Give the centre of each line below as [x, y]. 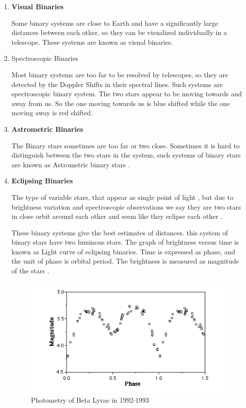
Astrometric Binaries [47, 129]
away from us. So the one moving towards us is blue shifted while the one [121, 103]
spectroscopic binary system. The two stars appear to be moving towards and [127, 94]
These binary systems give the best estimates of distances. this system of [120, 232]
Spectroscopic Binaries [45, 58]
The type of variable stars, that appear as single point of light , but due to [122, 197]
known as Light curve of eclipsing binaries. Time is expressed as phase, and [123, 251]
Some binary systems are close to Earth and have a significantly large [115, 23]
